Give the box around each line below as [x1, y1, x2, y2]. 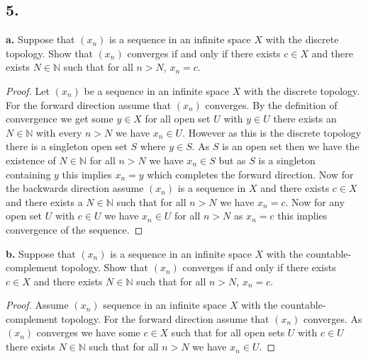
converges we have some [36, 325, 140, 340]
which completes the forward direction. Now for [147, 166, 354, 181]
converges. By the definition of [205, 97, 338, 112]
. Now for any [285, 194, 345, 209]
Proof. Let [6, 83, 50, 98]
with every [36, 125, 82, 139]
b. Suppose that [6, 246, 76, 261]
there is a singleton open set [6, 139, 128, 154]
